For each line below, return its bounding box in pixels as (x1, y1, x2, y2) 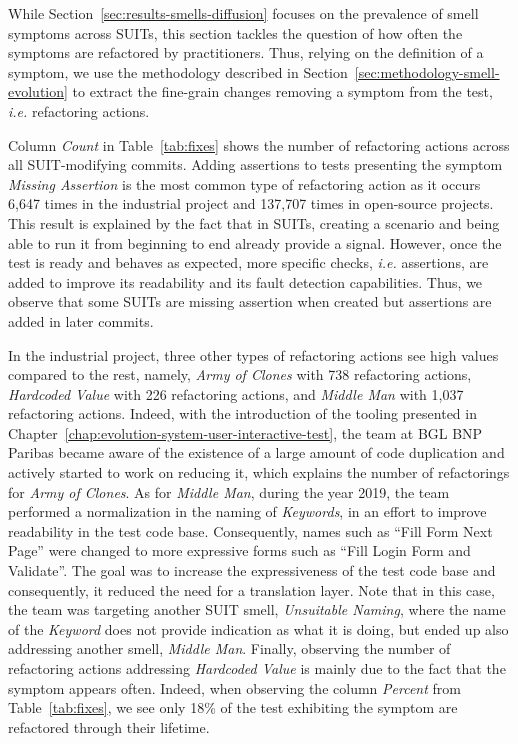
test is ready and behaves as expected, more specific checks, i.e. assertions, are (8, 252, 489, 273)
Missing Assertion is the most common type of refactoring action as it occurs (8, 173, 481, 194)
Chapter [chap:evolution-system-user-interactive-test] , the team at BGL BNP (8, 422, 483, 443)
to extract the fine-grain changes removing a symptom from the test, (72, 81, 493, 102)
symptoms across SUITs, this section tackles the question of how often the (8, 22, 463, 43)
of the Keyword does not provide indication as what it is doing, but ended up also (8, 618, 509, 639)
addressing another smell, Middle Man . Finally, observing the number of (8, 638, 451, 659)
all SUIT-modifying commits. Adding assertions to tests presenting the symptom (8, 154, 503, 175)
